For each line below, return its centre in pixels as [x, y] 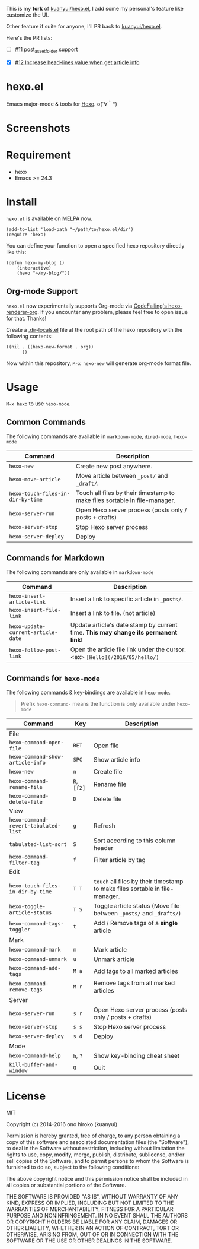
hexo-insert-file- [35, 610]
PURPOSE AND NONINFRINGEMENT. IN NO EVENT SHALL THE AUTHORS [97, 1215]
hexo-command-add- [35, 968]
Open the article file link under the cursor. [128, 649]
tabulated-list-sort [38, 844]
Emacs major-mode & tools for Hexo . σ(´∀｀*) [62, 104]
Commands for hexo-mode [53, 678]
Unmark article [114, 959]
